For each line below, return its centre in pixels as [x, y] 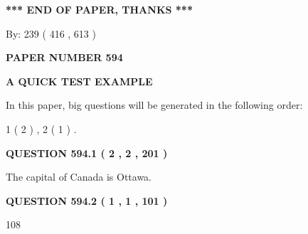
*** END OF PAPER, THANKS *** [99, 9]
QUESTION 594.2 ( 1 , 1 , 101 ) [87, 200]
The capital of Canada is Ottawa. [79, 177]
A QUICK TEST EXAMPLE [79, 81]
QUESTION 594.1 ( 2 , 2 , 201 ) [87, 153]
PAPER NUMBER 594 [64, 57]
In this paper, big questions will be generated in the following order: [154, 105]
